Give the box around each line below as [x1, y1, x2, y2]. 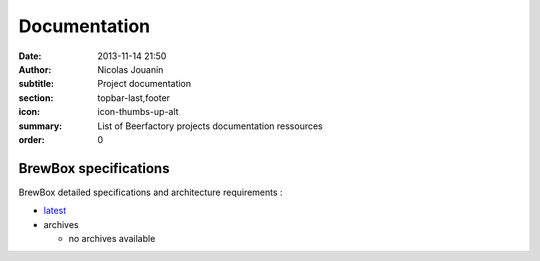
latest [43, 205, 67, 217]
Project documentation [97, 78, 192, 90]
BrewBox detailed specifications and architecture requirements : [18, 186, 284, 198]
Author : [18, 63, 52, 75]
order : [18, 133, 45, 145]
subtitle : [18, 78, 55, 90]
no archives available [68, 232, 156, 244]
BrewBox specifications [18, 160, 170, 177]
